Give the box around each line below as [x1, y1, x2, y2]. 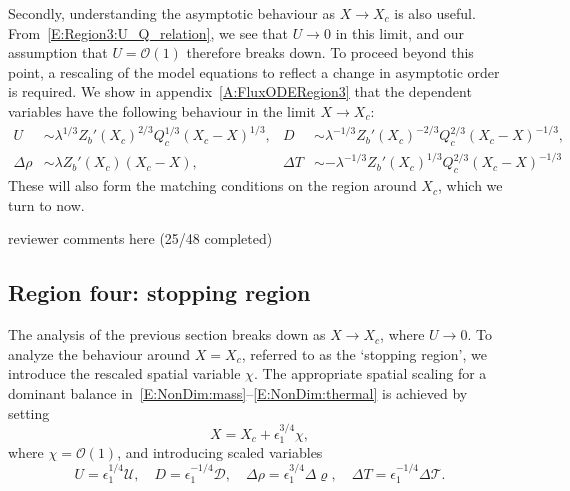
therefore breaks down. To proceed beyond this [186, 42, 474, 63]
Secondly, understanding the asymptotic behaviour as [8, 3, 336, 23]
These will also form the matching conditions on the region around [8, 175, 417, 196]
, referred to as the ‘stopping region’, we [241, 343, 487, 364]
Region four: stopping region [8, 277, 311, 308]
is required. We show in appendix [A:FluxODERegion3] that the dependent [8, 81, 472, 102]
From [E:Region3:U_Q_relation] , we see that [8, 22, 288, 43]
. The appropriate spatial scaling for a [253, 363, 487, 384]
